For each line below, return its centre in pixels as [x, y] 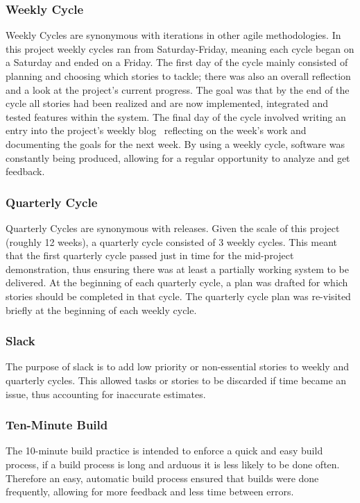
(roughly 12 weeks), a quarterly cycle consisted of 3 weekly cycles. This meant [171, 241]
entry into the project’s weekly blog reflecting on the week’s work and [156, 130]
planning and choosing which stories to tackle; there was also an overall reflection [178, 76]
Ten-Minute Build [57, 425]
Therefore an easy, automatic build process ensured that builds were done [162, 478]
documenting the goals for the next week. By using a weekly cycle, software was [175, 143]
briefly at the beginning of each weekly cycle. [101, 310]
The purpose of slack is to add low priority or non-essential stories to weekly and [177, 366]
